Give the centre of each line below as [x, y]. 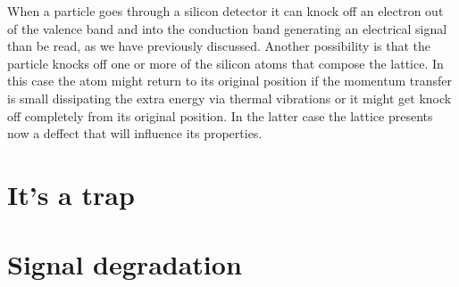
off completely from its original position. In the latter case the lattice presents [220, 115]
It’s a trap [71, 194]
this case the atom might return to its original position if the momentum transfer [229, 81]
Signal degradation [125, 264]
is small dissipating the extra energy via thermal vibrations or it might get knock [229, 98]
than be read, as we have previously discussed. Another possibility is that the [219, 46]
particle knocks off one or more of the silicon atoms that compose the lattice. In [225, 63]
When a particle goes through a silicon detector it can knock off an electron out [225, 11]
